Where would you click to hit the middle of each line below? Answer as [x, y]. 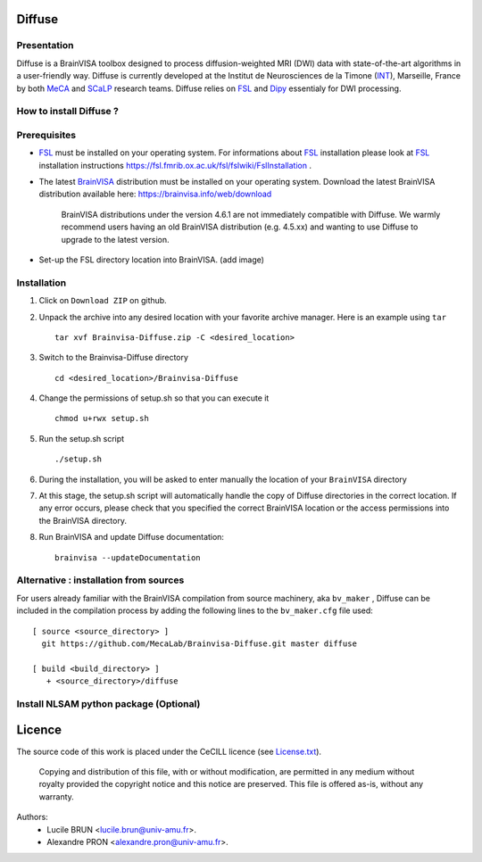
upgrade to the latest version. [115, 239]
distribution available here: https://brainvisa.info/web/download [155, 194]
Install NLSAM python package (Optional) [108, 703]
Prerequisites [46, 135]
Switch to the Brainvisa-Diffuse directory [114, 358]
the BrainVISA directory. [83, 520]
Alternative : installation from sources [100, 580]
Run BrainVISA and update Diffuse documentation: [132, 537]
